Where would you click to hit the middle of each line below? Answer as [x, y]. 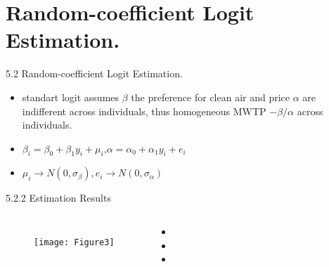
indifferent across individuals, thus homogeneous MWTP [144, 111]
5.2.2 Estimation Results [58, 198]
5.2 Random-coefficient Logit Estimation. [94, 73]
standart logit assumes [71, 97]
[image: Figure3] [74, 243]
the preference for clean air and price [211, 97]
